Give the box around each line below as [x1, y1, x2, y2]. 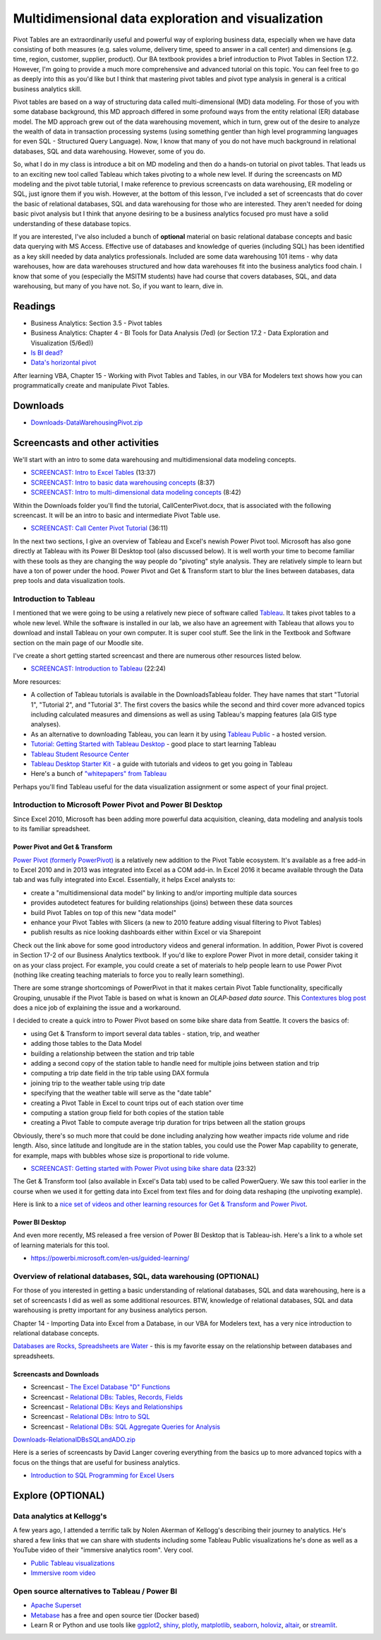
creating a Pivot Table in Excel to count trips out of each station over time [30, 1099, 243, 1107]
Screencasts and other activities [13, 437, 159, 449]
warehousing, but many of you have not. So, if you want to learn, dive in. [13, 281, 224, 290]
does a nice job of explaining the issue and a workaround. [13, 1003, 181, 1012]
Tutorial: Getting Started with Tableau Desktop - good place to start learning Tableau [30, 740, 277, 748]
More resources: [13, 677, 61, 685]
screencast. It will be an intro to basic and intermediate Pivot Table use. [13, 511, 221, 519]
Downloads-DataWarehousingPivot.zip [30, 418, 143, 427]
